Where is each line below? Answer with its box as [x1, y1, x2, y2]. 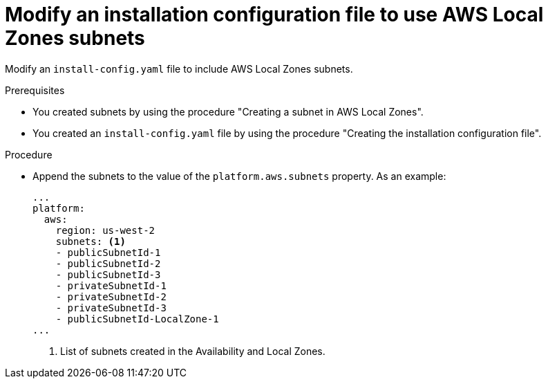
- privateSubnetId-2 [55, 291, 167, 302]
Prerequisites [5, 84, 65, 96]
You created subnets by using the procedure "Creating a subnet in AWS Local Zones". [32, 105, 424, 118]
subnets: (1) [55, 235, 126, 247]
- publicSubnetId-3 [55, 268, 161, 280]
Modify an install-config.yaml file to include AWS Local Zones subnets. [5, 62, 353, 75]
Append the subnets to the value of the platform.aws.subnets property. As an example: [32, 170, 446, 182]
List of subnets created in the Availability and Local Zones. [60, 345, 325, 357]
